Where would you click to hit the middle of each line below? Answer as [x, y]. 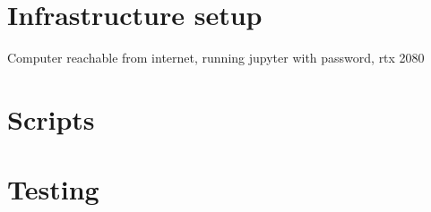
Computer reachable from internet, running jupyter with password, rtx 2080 [216, 58]
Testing [53, 189]
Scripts [51, 119]
